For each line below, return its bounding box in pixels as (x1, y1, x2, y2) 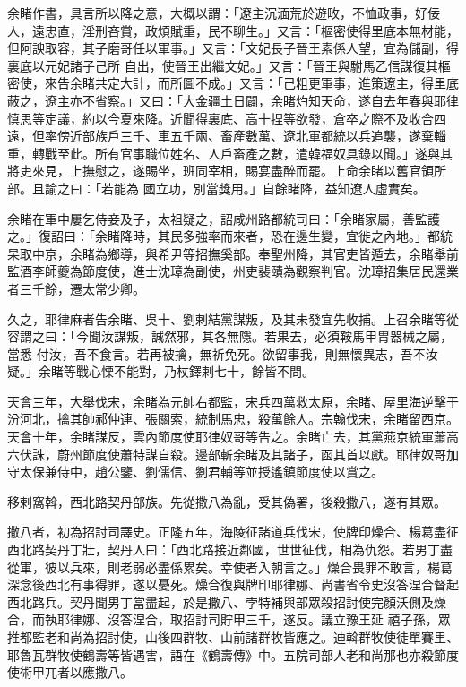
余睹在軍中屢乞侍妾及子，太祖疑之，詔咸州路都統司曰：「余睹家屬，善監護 (7, 209, 440, 228)
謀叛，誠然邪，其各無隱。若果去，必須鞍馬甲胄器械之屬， (113, 327, 453, 346)
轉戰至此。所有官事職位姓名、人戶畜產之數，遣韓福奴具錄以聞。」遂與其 (31, 143, 453, 162)
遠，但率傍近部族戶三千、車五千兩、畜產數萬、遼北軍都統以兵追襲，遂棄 (7, 126, 434, 145)
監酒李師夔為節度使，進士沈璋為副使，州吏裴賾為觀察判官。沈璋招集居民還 (7, 262, 446, 280)
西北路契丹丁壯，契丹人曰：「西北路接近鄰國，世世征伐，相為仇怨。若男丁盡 (7, 540, 453, 559)
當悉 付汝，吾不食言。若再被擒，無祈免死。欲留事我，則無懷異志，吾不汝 (7, 344, 438, 363)
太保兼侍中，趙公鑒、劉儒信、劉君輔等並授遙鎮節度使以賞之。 (19, 462, 384, 481)
